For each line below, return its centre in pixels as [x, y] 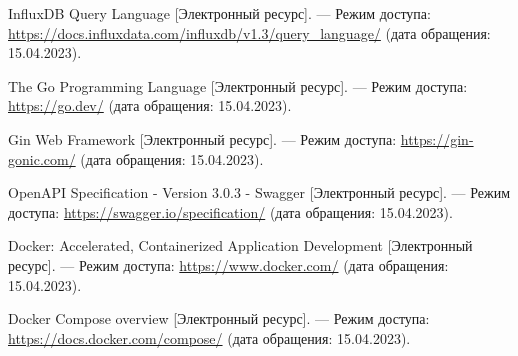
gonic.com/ [42, 158]
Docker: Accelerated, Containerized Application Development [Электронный [240, 245]
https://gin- [437, 138]
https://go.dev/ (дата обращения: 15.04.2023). [150, 105]
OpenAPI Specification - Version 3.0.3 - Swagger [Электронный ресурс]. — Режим [259, 192]
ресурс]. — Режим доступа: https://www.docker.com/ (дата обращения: [228, 264]
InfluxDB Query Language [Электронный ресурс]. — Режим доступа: [219, 13]
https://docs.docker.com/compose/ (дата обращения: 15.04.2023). [209, 337]
